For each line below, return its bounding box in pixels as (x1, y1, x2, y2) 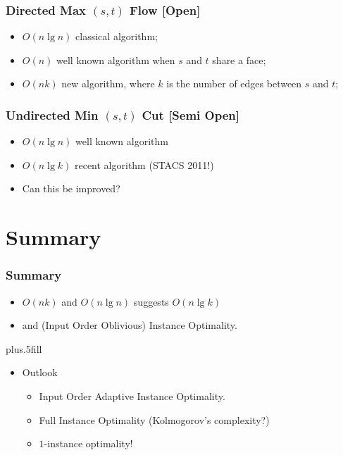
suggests (133, 294, 169, 308)
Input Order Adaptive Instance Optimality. (39, 388, 225, 403)
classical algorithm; (75, 29, 158, 44)
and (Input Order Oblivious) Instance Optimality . (22, 318, 237, 332)
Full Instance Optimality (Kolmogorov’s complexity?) (39, 412, 270, 427)
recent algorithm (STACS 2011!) (74, 157, 214, 172)
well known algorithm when (56, 52, 175, 67)
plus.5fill (6, 341, 42, 356)
